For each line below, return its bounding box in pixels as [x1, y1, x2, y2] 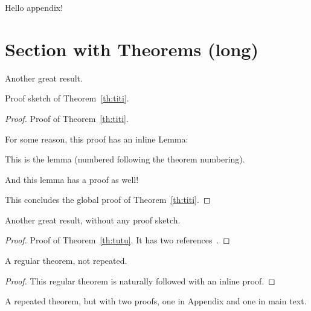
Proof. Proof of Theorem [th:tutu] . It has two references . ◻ [5, 234, 230, 246]
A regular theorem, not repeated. [5, 254, 127, 267]
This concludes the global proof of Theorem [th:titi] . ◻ [5, 193, 211, 206]
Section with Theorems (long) [5, 36, 258, 61]
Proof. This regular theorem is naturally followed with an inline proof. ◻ [5, 274, 275, 287]
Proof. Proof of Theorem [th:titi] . [5, 112, 129, 124]
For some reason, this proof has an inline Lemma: [5, 132, 188, 145]
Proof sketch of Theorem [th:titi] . [5, 92, 129, 104]
